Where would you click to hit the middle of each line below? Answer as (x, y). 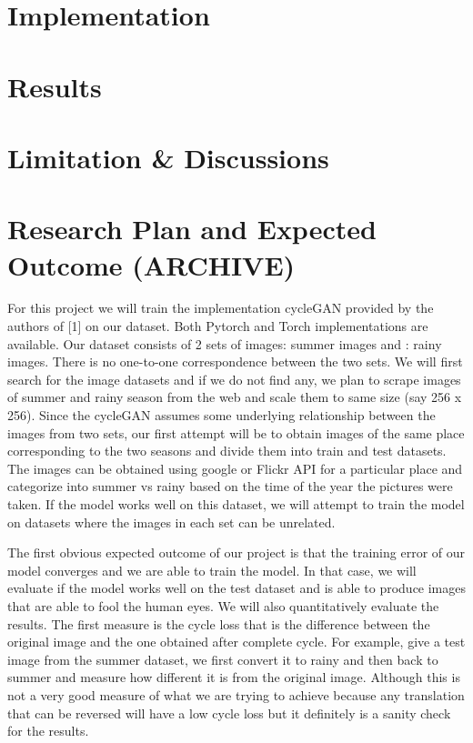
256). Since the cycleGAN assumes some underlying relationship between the (221, 415)
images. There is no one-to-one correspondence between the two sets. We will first (235, 361)
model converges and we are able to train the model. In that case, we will (212, 570)
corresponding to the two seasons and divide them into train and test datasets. (227, 451)
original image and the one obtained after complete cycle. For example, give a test (236, 642)
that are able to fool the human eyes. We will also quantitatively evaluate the (223, 605)
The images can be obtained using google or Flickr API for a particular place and (235, 468)
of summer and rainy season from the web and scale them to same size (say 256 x (235, 397)
